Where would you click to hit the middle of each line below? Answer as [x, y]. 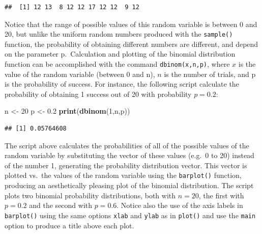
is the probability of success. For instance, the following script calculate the [122, 84]
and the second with [61, 205]
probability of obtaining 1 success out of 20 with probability [98, 94]
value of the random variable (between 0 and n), [80, 74]
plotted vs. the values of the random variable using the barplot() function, [123, 175]
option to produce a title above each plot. [69, 225]
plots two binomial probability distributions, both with [90, 195]
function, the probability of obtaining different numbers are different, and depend [132, 44]
